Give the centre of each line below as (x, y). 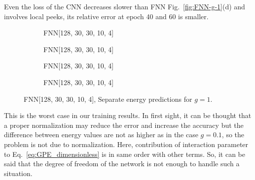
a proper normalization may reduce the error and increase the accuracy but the (124, 125)
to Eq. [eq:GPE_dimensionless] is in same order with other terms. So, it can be (125, 154)
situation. (18, 173)
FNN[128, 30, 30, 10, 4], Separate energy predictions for (108, 99)
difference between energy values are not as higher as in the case (101, 135)
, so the (233, 135)
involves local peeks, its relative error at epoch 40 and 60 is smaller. (106, 16)
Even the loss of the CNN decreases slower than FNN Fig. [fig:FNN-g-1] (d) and (125, 6)
